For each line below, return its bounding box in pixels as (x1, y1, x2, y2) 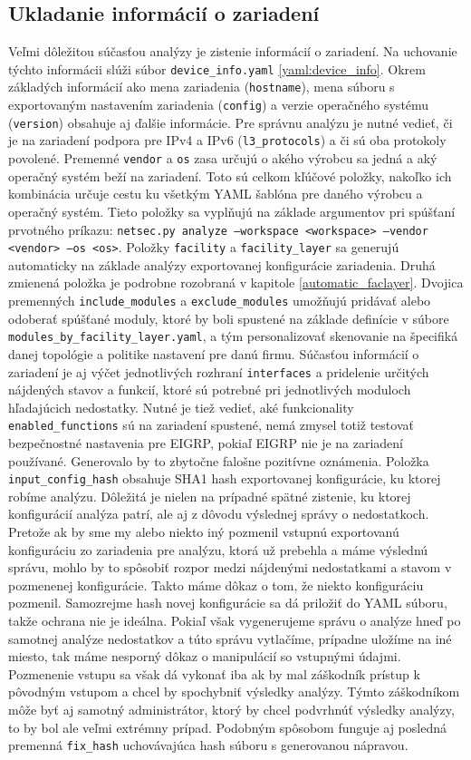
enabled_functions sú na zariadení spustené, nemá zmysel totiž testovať (8, 415, 414, 434)
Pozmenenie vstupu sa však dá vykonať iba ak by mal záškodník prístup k (8, 664, 420, 683)
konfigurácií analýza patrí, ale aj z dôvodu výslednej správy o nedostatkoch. (8, 504, 429, 523)
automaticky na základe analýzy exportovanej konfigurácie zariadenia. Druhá (8, 255, 436, 274)
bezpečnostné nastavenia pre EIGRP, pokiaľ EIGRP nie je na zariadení (8, 434, 404, 453)
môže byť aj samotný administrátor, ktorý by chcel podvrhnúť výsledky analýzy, (8, 699, 455, 718)
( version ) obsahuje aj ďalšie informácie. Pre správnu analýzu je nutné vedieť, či (8, 112, 453, 132)
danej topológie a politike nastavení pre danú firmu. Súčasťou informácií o (8, 344, 419, 363)
